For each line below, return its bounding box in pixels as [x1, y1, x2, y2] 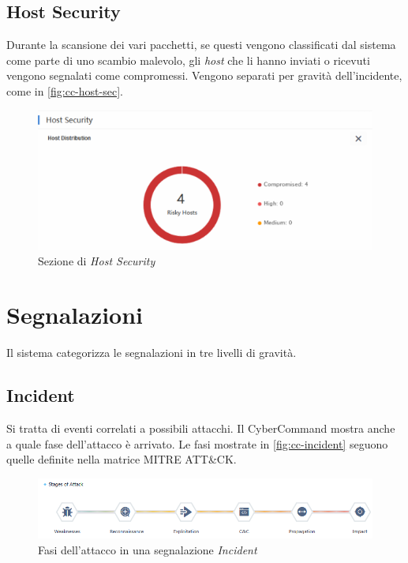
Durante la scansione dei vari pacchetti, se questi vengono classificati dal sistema [6, 36, 396, 53]
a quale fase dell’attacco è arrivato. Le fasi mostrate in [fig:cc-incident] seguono [6, 435, 388, 452]
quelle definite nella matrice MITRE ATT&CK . [6, 451, 237, 467]
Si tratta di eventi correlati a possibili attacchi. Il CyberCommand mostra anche [6, 420, 395, 437]
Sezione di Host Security [38, 252, 155, 268]
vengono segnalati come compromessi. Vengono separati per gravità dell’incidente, [6, 67, 402, 84]
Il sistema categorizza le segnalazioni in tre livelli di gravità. [6, 344, 297, 361]
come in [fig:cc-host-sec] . [6, 82, 123, 99]
